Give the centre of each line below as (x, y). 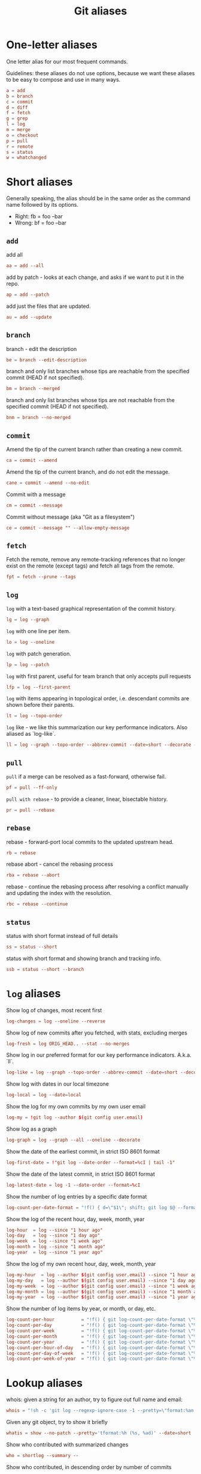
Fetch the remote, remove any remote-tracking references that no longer (96, 560)
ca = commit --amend (32, 460)
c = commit (20, 102)
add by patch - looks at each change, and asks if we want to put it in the (95, 277)
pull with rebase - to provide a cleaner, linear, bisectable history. (87, 799)
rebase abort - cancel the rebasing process (60, 864)
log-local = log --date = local (44, 1095)
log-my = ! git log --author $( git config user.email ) (75, 1118)
